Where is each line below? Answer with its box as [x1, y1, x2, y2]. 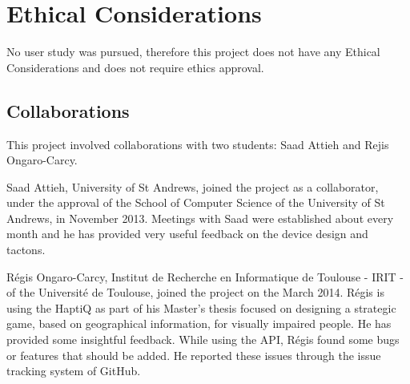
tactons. [6, 241, 46, 258]
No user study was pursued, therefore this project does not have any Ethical [6, 43, 380, 60]
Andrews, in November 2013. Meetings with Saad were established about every [6, 209, 394, 226]
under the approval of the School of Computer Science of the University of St [6, 194, 385, 211]
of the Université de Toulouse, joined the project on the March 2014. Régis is [6, 284, 384, 301]
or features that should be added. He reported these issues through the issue [6, 346, 381, 363]
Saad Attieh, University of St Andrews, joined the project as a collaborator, [6, 178, 379, 195]
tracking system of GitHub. [6, 362, 141, 379]
